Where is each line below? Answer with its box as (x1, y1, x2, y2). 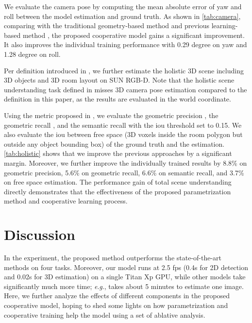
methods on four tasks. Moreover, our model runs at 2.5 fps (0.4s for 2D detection (4, 262, 248, 272)
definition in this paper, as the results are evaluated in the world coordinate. (4, 94, 231, 104)
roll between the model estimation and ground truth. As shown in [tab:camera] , (4, 11, 241, 21)
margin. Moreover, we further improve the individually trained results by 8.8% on (4, 157, 247, 168)
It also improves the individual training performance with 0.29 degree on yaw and (4, 39, 247, 50)
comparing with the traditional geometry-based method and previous (4, 20, 210, 31)
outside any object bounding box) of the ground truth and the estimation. (4, 138, 225, 149)
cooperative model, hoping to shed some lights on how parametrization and (4, 300, 228, 310)
